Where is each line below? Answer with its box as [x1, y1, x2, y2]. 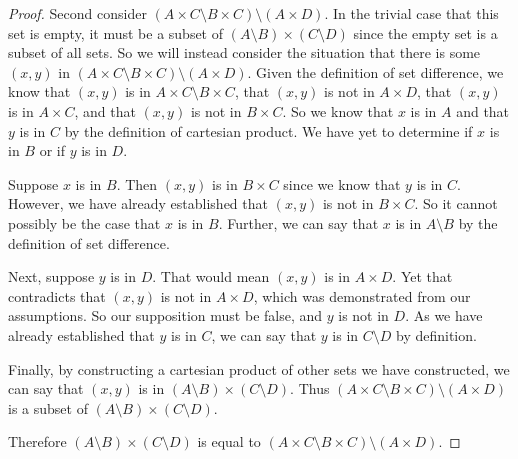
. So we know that [282, 100, 394, 121]
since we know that [283, 173, 401, 194]
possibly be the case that [8, 212, 161, 233]
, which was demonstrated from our [253, 285, 471, 306]
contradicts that [8, 285, 106, 306]
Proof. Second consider [8, 3, 147, 23]
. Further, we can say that [218, 212, 379, 233]
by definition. [396, 324, 477, 345]
